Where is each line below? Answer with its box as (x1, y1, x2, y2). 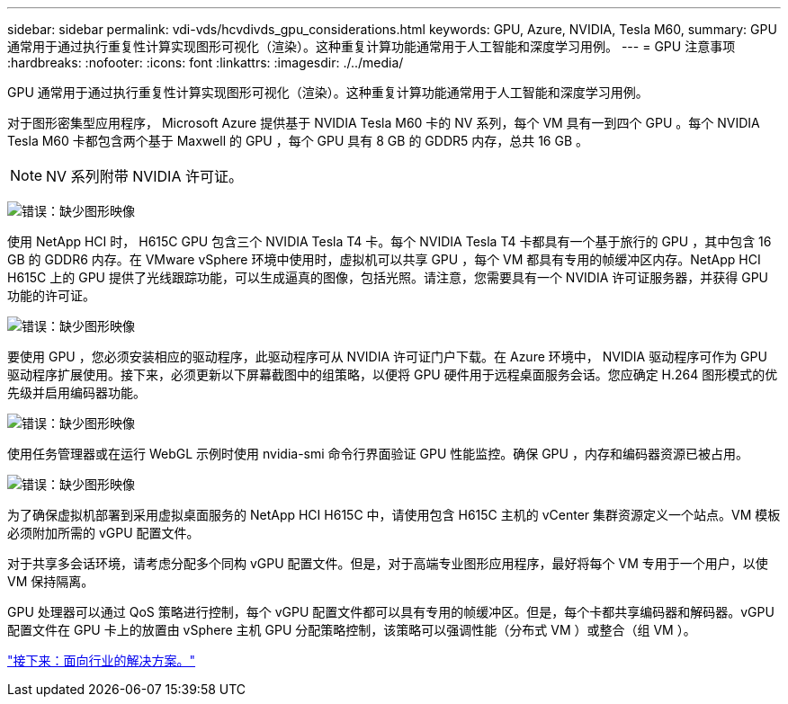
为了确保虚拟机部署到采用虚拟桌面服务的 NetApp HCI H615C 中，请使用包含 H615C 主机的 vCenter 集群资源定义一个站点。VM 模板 (7, 507, 781, 522)
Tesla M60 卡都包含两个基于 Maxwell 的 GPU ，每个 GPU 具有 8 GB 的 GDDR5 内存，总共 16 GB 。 (7, 133, 589, 148)
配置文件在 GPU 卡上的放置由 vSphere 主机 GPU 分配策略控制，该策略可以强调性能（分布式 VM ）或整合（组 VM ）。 (7, 622, 696, 637)
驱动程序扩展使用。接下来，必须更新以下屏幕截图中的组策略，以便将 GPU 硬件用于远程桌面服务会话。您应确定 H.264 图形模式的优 (7, 367, 778, 382)
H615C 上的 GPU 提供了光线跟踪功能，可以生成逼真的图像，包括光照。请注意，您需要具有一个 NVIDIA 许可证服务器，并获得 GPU (7, 270, 769, 285)
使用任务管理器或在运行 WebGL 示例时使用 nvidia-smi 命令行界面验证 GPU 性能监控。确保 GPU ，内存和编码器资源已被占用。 (7, 446, 748, 461)
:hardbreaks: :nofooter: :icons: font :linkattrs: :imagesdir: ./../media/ (7, 55, 404, 70)
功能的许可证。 (7, 288, 95, 303)
